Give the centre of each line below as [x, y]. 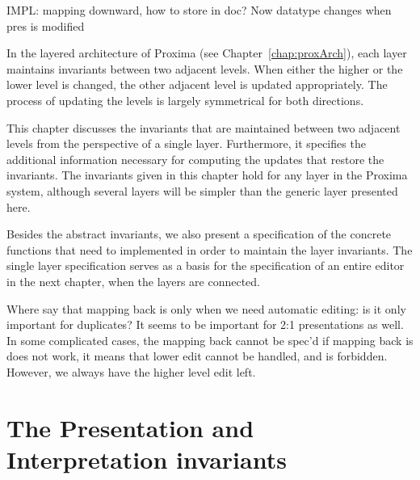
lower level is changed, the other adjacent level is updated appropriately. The [197, 84]
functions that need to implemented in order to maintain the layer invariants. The [210, 249]
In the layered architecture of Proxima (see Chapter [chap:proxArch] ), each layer [207, 53]
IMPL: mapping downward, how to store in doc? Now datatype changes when [199, 10]
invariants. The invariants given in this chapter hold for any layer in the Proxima [207, 175]
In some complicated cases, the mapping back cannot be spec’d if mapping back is [210, 340]
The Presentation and [130, 427]
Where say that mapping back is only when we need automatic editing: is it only [206, 308]
